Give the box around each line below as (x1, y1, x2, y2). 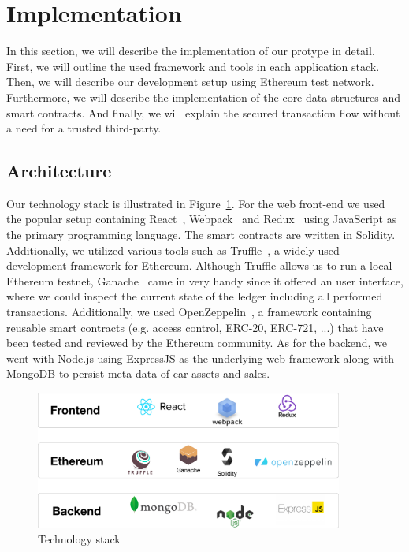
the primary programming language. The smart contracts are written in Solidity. (6, 226, 396, 243)
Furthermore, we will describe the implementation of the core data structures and (6, 88, 401, 105)
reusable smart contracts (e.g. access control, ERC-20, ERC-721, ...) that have (6, 319, 384, 335)
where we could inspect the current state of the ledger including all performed (6, 288, 383, 304)
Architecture (6, 159, 112, 183)
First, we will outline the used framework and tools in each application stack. (6, 58, 380, 74)
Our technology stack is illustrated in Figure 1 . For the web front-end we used (6, 195, 385, 211)
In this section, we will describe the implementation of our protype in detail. (6, 43, 375, 59)
